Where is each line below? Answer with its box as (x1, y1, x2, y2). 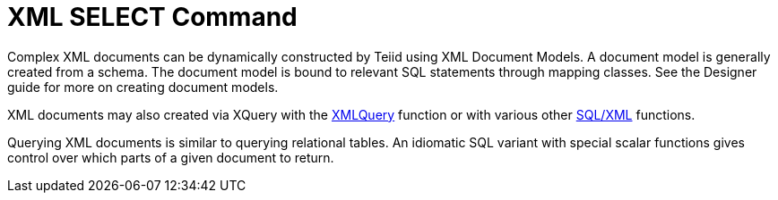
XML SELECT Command (7, 2, 298, 32)
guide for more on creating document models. (7, 79, 279, 95)
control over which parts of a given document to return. (7, 149, 334, 165)
